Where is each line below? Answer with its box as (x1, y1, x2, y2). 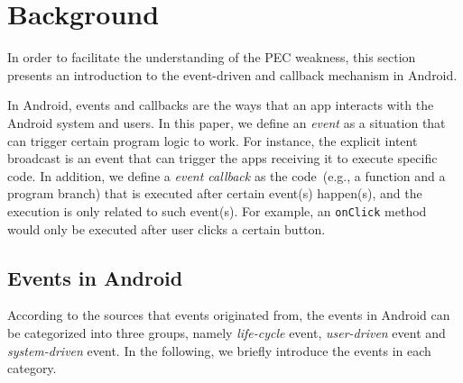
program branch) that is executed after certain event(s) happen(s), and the (7, 184, 422, 203)
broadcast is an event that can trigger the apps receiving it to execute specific (7, 149, 438, 168)
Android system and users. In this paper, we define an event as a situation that (7, 113, 446, 132)
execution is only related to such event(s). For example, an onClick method (7, 201, 427, 220)
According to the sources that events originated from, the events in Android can (7, 305, 450, 324)
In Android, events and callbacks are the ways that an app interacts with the (7, 96, 434, 114)
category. (7, 359, 57, 378)
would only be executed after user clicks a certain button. (7, 219, 326, 238)
